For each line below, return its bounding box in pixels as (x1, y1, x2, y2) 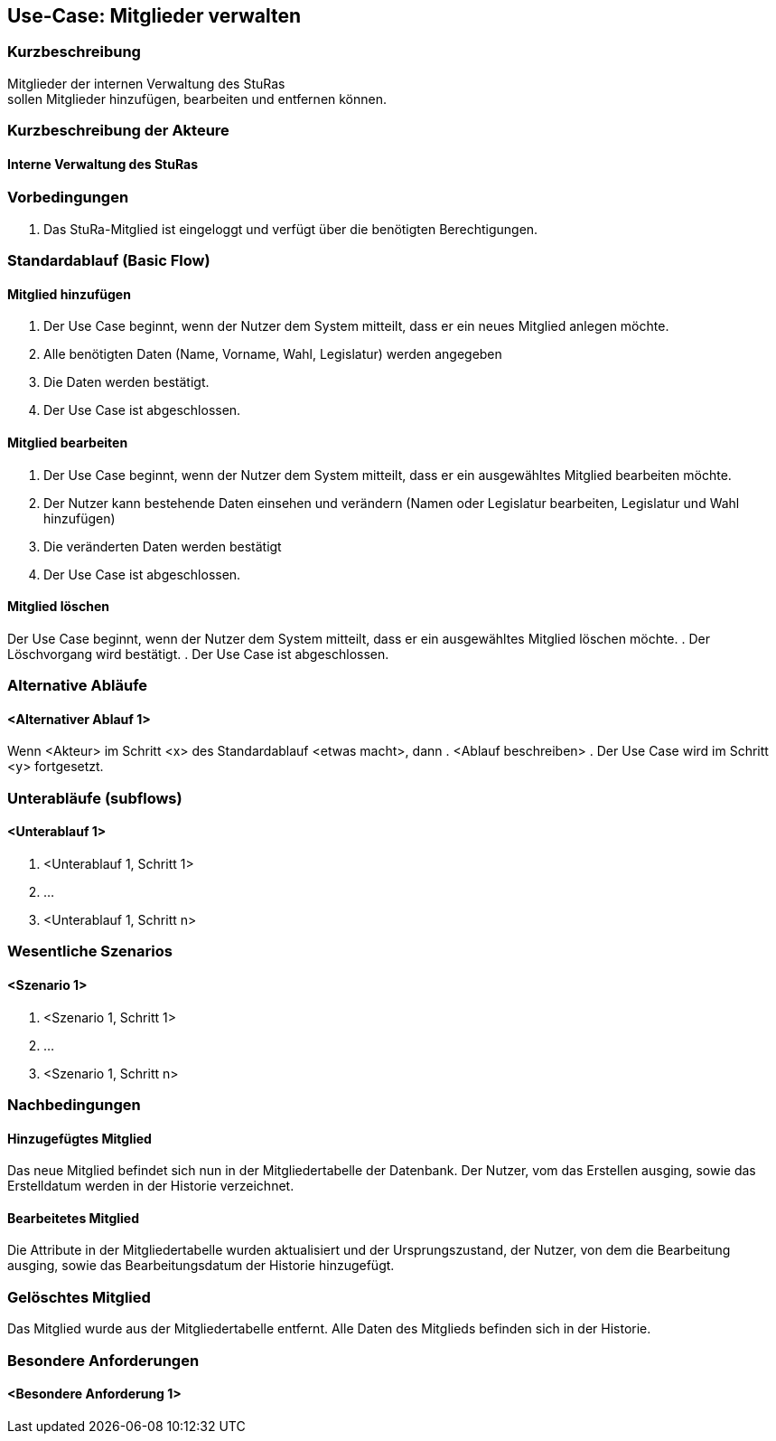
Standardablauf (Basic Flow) (7, 251, 210, 270)
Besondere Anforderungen (7, 1351, 200, 1370)
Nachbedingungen (7, 1095, 141, 1114)
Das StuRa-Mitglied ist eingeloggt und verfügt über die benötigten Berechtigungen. (43, 221, 538, 237)
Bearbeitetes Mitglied (7, 1210, 139, 1226)
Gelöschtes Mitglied (7, 1287, 151, 1306)
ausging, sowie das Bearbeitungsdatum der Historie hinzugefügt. (7, 1257, 395, 1274)
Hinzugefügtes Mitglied (7, 1130, 152, 1146)
